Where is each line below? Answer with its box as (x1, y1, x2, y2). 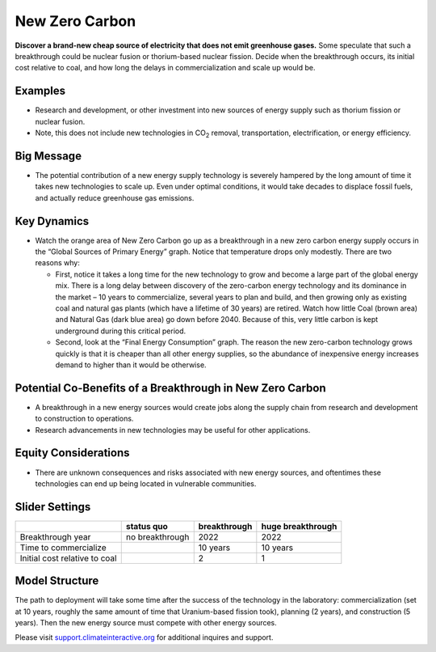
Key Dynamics (15, 214, 90, 228)
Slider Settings (15, 500, 91, 514)
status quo (125, 520, 169, 531)
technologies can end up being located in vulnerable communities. (35, 478, 257, 489)
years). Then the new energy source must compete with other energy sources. (15, 618, 278, 628)
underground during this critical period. (55, 326, 187, 336)
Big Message (15, 149, 82, 163)
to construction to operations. (35, 413, 134, 424)
